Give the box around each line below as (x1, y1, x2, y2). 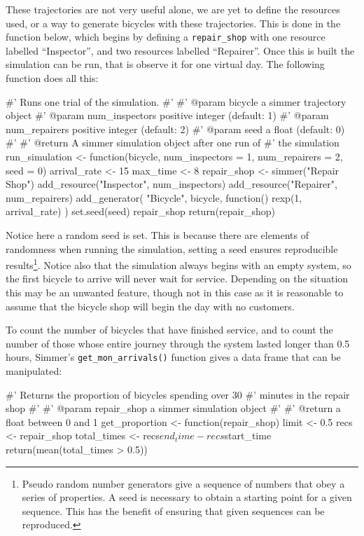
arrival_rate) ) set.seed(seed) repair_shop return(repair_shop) (6, 204, 275, 219)
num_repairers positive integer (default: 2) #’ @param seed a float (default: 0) (6, 121, 345, 136)
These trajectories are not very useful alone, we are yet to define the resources (6, 2, 340, 16)
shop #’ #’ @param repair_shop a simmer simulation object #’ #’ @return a (6, 401, 341, 415)
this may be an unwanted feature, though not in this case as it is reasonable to (6, 285, 344, 299)
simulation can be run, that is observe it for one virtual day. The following (6, 57, 325, 71)
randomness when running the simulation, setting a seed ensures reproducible (6, 241, 338, 256)
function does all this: (6, 71, 99, 85)
